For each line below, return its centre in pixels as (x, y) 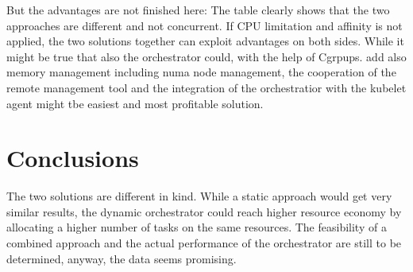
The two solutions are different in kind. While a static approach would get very (199, 196)
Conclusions (73, 158)
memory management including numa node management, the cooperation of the (201, 72)
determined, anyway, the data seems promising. (122, 258)
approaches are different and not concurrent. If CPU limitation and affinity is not (205, 25)
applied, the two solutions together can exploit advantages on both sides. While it (205, 41)
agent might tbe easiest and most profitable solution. (135, 103)
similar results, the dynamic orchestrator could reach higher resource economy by (204, 211)
